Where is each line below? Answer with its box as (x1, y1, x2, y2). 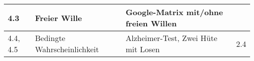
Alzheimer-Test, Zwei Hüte (126, 32, 217, 43)
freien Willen (126, 18, 177, 29)
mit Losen (126, 43, 160, 55)
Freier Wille (35, 12, 82, 23)
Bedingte (35, 32, 65, 43)
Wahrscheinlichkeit (35, 43, 99, 55)
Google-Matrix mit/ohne (126, 6, 223, 18)
